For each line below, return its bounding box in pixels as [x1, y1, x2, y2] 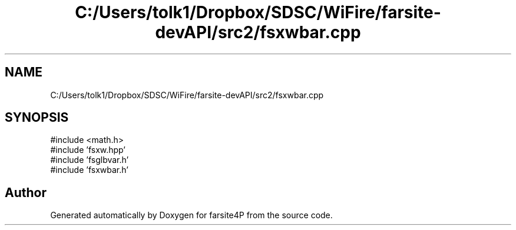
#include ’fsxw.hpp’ [50, 145, 125, 155]
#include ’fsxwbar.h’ [50, 165, 128, 175]
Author [5, 185, 47, 200]
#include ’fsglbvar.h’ [50, 155, 129, 165]
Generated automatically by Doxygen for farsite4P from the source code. [50, 210, 333, 221]
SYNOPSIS [5, 110, 69, 125]
